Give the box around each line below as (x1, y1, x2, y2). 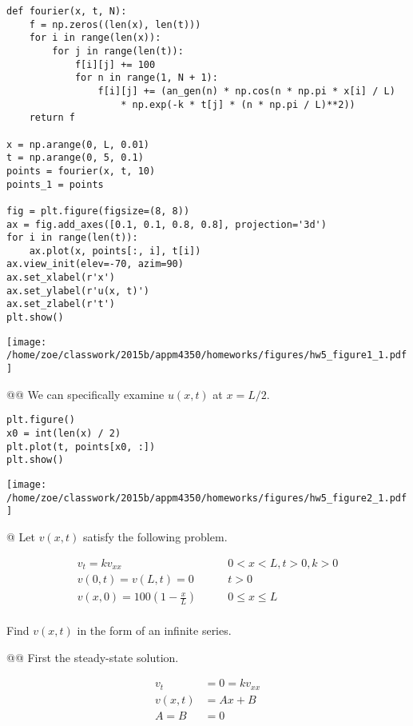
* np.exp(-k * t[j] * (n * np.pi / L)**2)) (121, 98, 355, 110)
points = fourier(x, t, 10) (6, 165, 156, 177)
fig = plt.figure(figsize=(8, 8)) (6, 205, 190, 217)
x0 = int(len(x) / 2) (6, 427, 121, 439)
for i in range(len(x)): (29, 32, 161, 44)
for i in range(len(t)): (6, 232, 138, 244)
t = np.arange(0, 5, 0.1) (6, 152, 144, 164)
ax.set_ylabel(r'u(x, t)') (6, 285, 149, 297)
